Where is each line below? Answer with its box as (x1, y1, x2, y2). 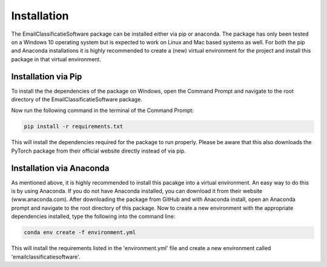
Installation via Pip (11, 71, 82, 82)
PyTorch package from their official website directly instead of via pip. (11, 147, 186, 154)
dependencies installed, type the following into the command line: (11, 213, 176, 220)
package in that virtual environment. (11, 55, 101, 63)
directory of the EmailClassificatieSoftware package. (11, 96, 142, 103)
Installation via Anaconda (11, 163, 110, 173)
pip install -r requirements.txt (24, 123, 124, 130)
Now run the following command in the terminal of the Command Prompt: (11, 107, 194, 114)
